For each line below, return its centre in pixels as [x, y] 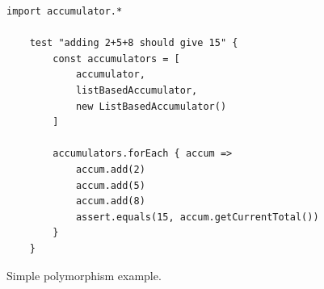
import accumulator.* [65, 11]
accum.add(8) [110, 201]
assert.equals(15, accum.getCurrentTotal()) [197, 217]
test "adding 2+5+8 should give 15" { [134, 43]
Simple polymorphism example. [84, 275]
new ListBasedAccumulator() [151, 106]
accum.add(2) [110, 169]
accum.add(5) [110, 185]
